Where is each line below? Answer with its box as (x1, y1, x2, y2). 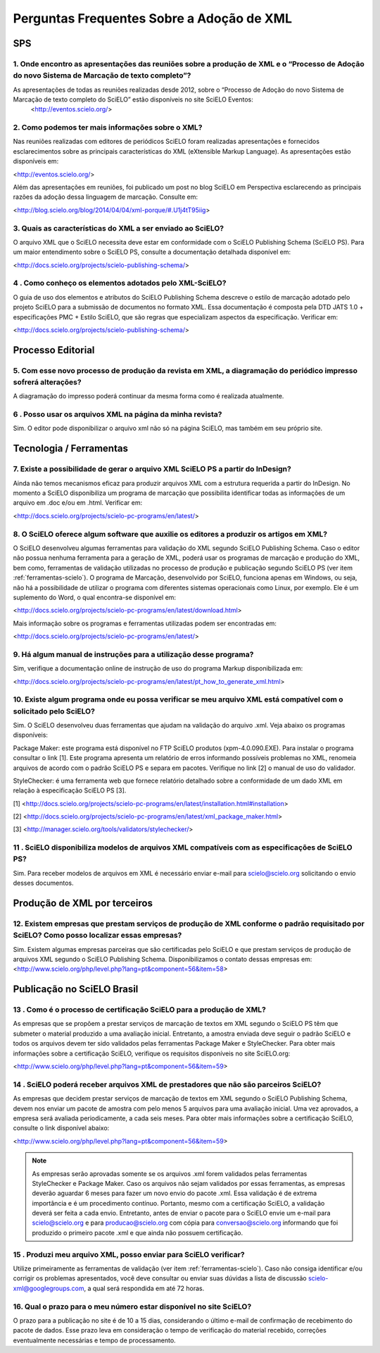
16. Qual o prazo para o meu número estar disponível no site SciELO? (13, 1302, 252, 1311)
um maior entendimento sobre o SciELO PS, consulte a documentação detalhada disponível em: (13, 247, 291, 257)
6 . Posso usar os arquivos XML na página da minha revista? (13, 410, 222, 420)
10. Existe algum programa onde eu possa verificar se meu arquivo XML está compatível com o (13, 694, 344, 704)
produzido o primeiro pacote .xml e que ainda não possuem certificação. (32, 1228, 243, 1237)
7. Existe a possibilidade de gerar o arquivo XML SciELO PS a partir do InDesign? (13, 464, 291, 474)
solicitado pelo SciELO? (13, 706, 95, 716)
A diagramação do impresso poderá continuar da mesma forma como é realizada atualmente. (13, 392, 284, 400)
